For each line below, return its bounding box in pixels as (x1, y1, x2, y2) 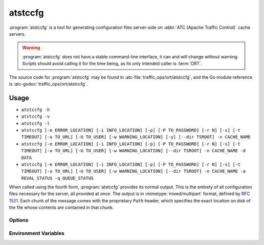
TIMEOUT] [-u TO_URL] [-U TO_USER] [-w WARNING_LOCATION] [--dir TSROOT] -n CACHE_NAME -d (21, 148, 246, 154)
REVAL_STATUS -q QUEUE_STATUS (21, 175, 94, 181)
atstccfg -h (21, 107, 50, 112)
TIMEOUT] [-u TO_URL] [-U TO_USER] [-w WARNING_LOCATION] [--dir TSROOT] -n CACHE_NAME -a (21, 169, 246, 174)
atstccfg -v (21, 114, 50, 119)
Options (9, 217, 29, 223)
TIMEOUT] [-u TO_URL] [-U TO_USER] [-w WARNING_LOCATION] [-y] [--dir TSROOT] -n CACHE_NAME (21, 134, 251, 140)
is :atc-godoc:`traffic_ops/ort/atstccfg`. (9, 81, 88, 87)
